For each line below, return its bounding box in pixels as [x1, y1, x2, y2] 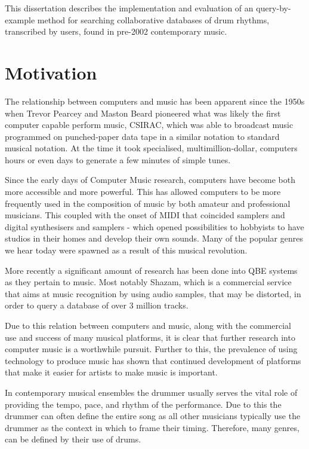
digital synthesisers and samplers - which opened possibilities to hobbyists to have [5, 220, 304, 233]
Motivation [5, 60, 97, 84]
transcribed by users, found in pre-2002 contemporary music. [5, 25, 227, 38]
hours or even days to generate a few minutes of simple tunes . [5, 153, 231, 166]
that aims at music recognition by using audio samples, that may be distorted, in [5, 287, 301, 300]
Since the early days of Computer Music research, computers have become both [5, 173, 295, 186]
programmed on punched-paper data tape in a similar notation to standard [5, 130, 280, 142]
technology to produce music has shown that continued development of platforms [5, 354, 301, 366]
